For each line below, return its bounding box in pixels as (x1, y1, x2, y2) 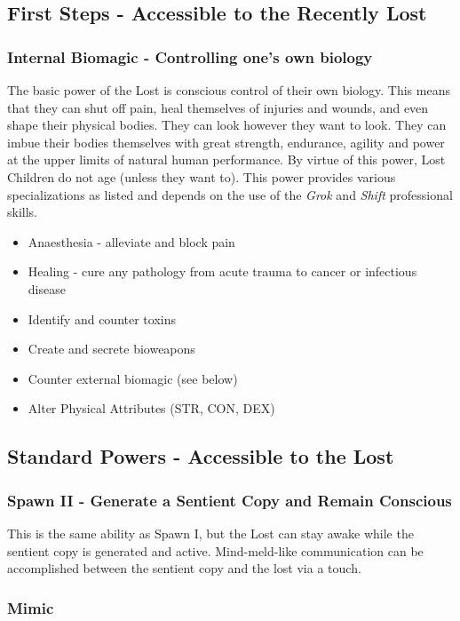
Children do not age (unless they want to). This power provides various (7, 167, 396, 186)
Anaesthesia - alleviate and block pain (28, 232, 235, 251)
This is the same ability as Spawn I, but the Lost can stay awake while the (7, 523, 414, 542)
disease (28, 279, 66, 298)
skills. (7, 203, 37, 221)
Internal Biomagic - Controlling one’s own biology (7, 45, 373, 68)
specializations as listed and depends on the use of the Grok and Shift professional (7, 185, 453, 203)
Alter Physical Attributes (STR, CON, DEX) (28, 399, 275, 418)
